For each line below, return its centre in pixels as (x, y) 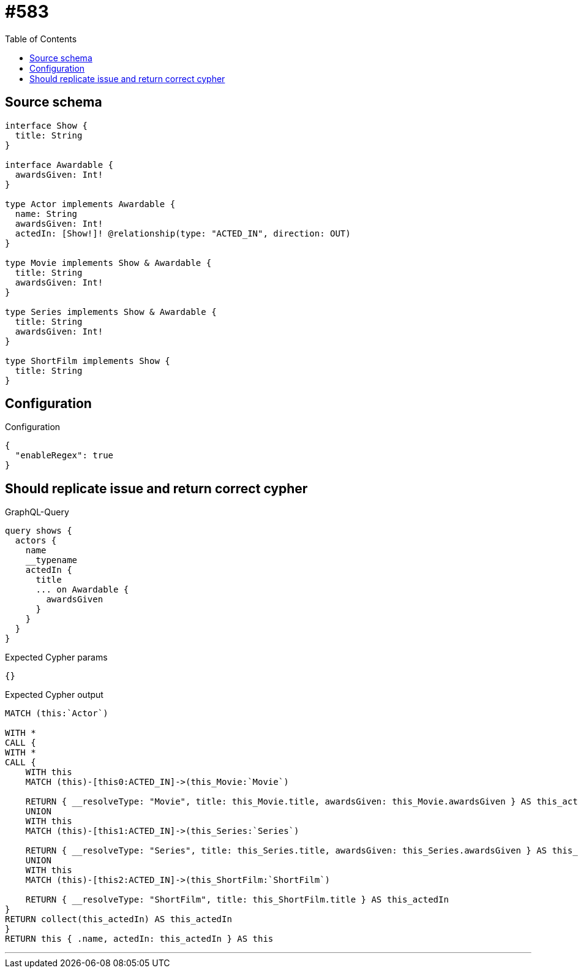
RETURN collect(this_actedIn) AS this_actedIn (118, 919)
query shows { (39, 531)
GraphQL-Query (37, 512)
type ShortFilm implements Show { (88, 361)
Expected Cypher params (56, 657)
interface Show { (46, 125)
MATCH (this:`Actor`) (57, 714)
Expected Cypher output (54, 695)
